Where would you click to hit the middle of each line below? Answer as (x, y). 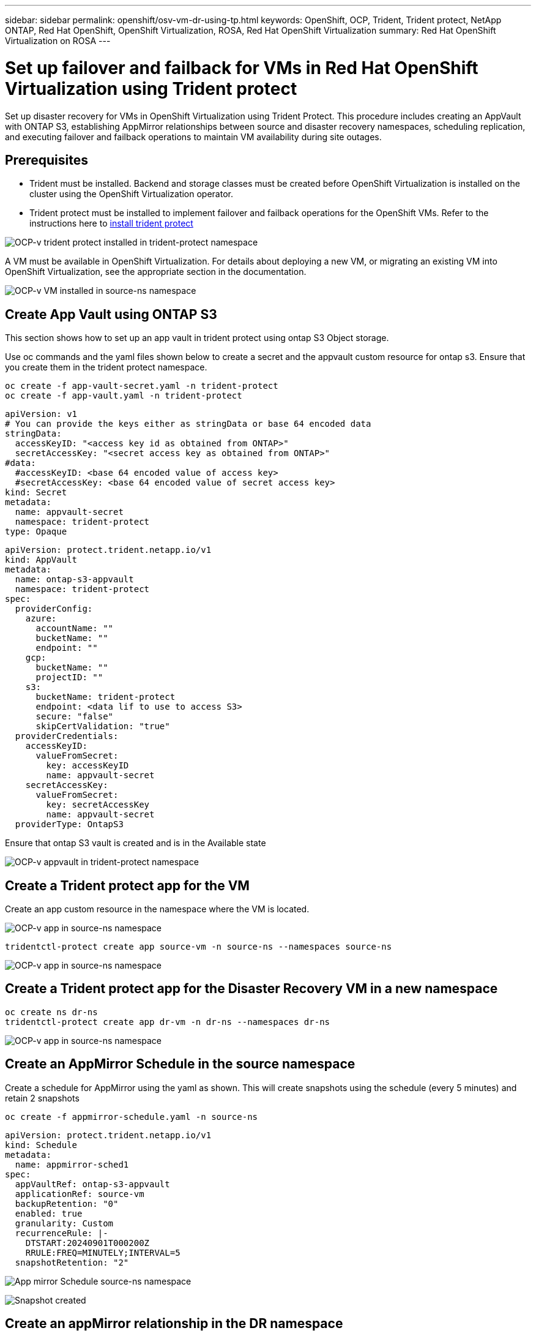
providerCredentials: (67, 736)
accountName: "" (75, 629)
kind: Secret (36, 493)
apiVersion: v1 (41, 414)
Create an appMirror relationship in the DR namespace (174, 1324)
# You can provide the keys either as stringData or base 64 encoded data (188, 424)
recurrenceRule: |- (61, 1233)
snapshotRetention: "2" (72, 1262)
